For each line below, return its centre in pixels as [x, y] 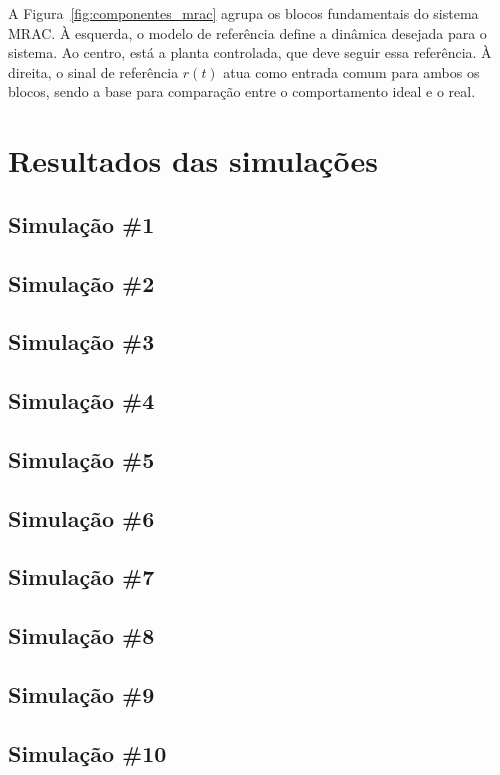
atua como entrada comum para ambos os [351, 71]
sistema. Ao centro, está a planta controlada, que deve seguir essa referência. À [250, 52]
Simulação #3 [81, 341]
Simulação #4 [81, 400]
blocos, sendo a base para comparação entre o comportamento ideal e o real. [242, 91]
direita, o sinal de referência [93, 71]
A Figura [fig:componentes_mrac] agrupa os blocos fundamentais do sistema [243, 13]
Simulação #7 [81, 576]
